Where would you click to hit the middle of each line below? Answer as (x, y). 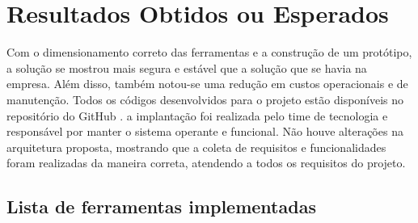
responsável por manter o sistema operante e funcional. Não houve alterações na (205, 131)
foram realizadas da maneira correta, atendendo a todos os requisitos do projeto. (206, 163)
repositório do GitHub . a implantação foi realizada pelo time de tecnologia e (197, 115)
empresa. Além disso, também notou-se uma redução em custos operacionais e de (207, 84)
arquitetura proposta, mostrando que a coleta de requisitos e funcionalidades (196, 147)
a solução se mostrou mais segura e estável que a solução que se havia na (187, 67)
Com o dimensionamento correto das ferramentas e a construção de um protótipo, (209, 52)
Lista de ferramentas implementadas (161, 206)
